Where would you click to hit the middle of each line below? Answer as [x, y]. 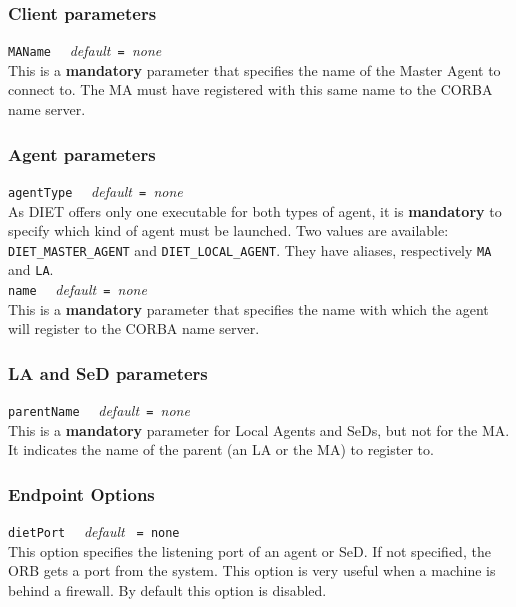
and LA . [31, 269]
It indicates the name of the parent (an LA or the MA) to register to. [221, 449]
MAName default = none [85, 50]
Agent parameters [82, 153]
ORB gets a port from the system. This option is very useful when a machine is [252, 570]
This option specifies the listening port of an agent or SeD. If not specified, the [249, 550]
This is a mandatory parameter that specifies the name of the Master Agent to [254, 69]
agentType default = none [95, 190]
